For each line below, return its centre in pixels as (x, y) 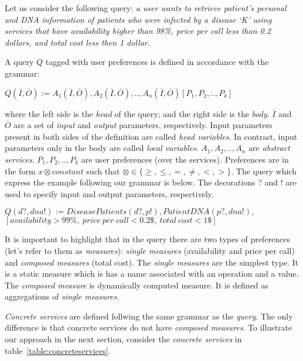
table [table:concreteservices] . (58, 350)
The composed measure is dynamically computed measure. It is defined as (137, 285)
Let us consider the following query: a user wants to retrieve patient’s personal (146, 8)
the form (20, 171)
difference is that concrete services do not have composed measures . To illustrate (149, 327)
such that (103, 171)
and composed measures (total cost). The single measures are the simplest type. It (152, 262)
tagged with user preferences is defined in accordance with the (157, 62)
